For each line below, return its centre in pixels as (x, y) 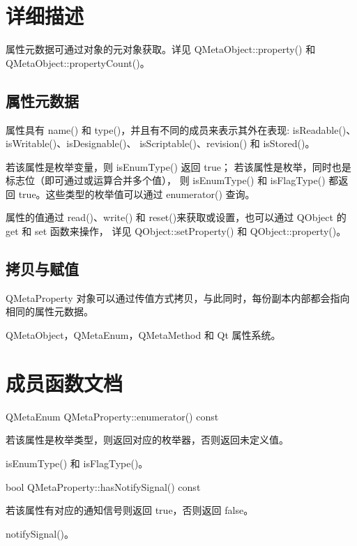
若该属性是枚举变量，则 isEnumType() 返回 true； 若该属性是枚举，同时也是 (178, 166)
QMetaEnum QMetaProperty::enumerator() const (112, 416)
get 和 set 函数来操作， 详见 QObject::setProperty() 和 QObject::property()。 (176, 231)
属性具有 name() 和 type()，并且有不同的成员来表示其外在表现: (148, 129)
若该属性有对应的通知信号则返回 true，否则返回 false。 (130, 510)
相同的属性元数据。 (50, 311)
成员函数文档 (64, 382)
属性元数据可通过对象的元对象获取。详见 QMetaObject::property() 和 (161, 49)
